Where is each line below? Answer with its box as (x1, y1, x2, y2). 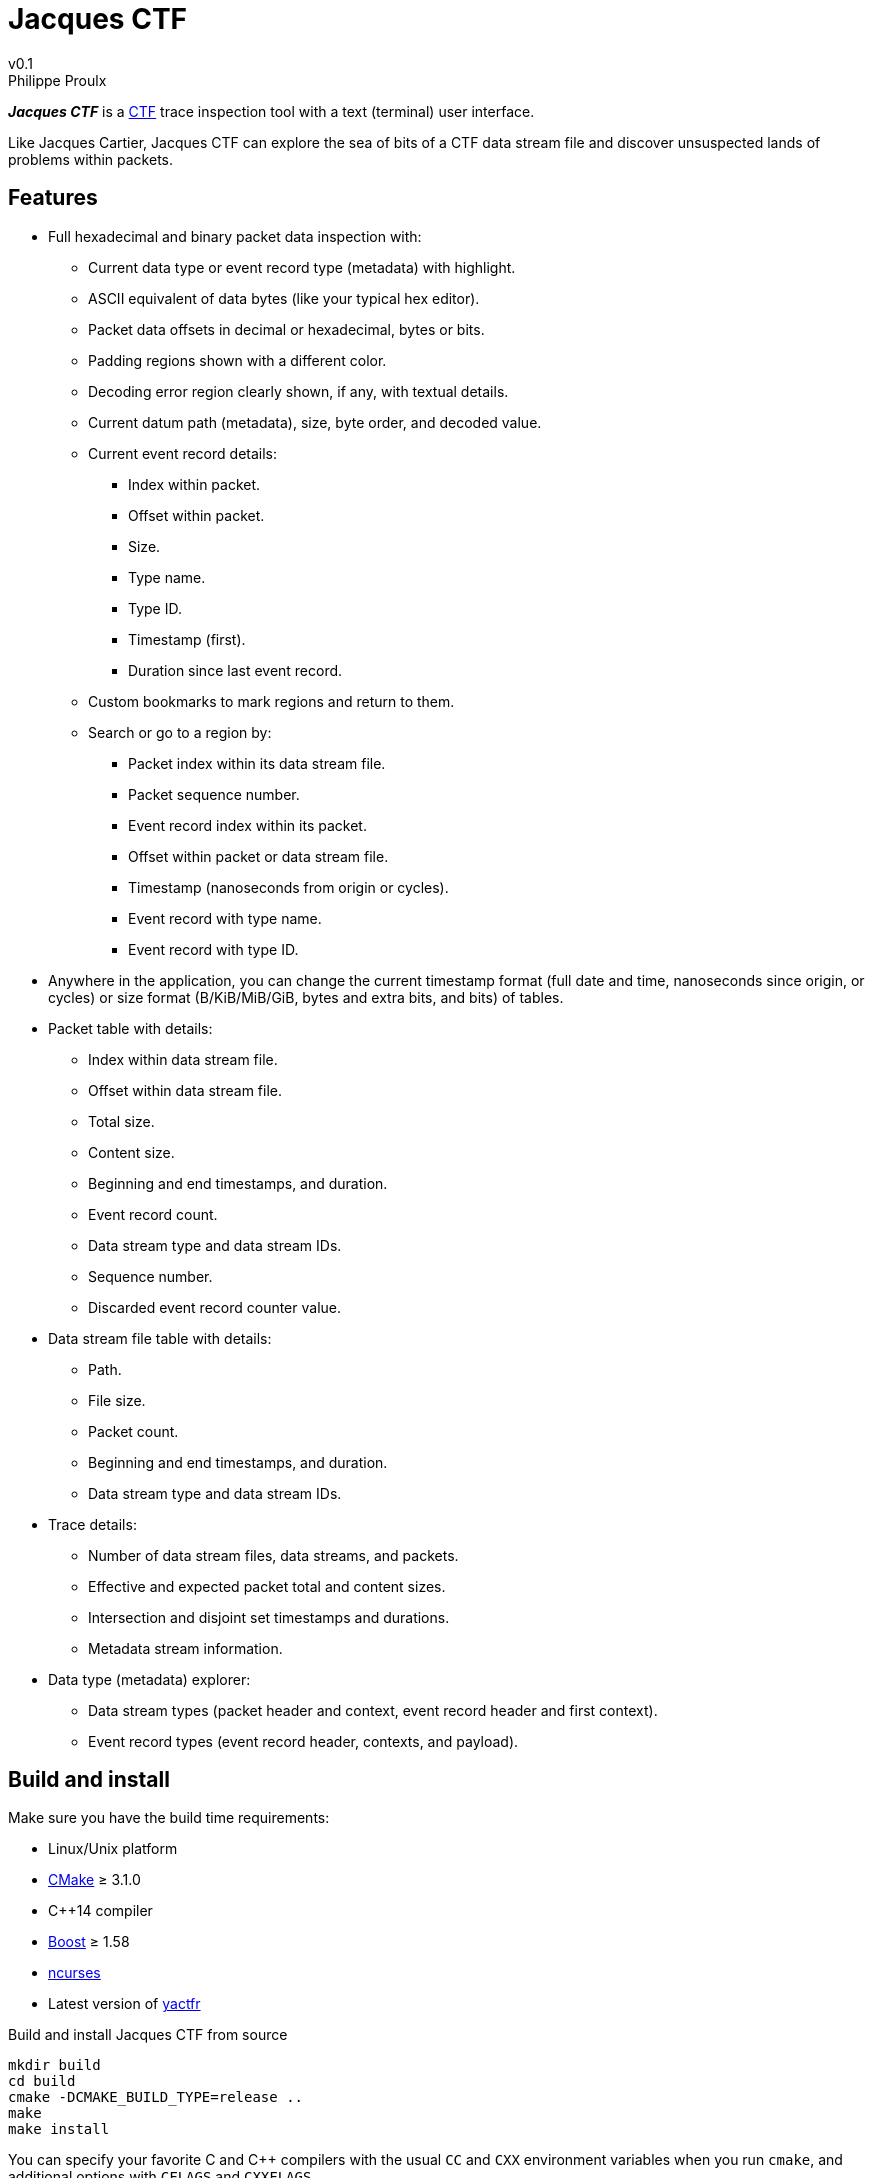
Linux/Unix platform (48, 1840, 178, 1858)
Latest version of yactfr (48, 1995, 201, 2013)
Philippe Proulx (8, 71, 107, 89)
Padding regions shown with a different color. (88, 351, 387, 369)
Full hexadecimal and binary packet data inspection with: (48, 227, 422, 245)
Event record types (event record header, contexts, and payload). (88, 1732, 519, 1750)
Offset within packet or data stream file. (128, 847, 389, 865)
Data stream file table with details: (48, 1329, 272, 1347)
